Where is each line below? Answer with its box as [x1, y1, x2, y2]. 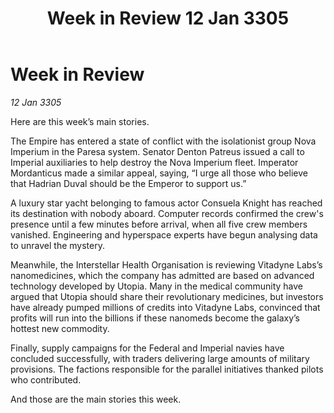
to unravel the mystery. [10, 239, 105, 251]
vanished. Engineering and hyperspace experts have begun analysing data [10, 228, 318, 241]
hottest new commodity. [10, 322, 110, 334]
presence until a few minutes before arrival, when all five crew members [10, 218, 308, 230]
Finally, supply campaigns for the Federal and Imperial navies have [10, 342, 285, 354]
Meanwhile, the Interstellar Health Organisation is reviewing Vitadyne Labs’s [10, 258, 323, 271]
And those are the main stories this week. [10, 393, 182, 405]
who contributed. [10, 373, 82, 386]
